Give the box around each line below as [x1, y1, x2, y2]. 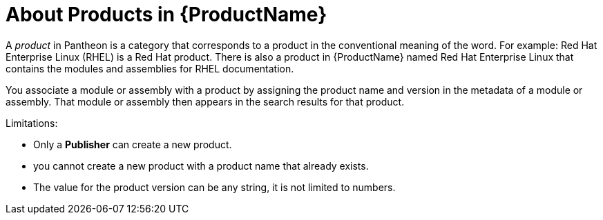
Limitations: [6, 117, 58, 129]
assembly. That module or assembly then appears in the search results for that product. [6, 95, 405, 108]
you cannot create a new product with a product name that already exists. [33, 159, 369, 172]
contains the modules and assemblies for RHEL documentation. [6, 62, 294, 74]
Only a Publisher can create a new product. [33, 138, 232, 150]
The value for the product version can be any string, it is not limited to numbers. [33, 181, 396, 193]
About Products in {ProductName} [6, 3, 327, 26]
